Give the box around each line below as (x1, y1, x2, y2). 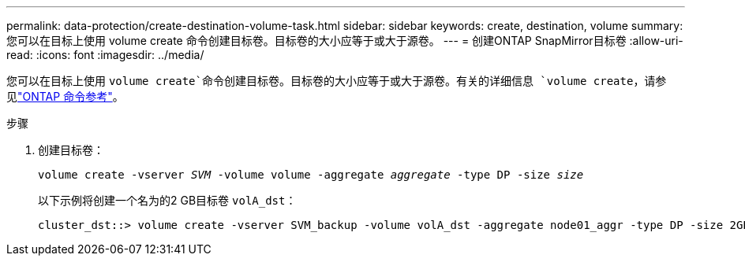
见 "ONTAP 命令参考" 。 (6, 90, 124, 103)
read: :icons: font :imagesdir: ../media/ (6, 48, 204, 61)
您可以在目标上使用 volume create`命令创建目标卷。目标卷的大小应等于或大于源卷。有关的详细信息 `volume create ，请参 (6, 74, 667, 87)
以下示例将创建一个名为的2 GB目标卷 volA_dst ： (38, 194, 297, 207)
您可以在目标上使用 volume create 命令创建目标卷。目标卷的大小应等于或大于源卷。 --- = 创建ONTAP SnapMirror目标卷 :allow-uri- (6, 34, 683, 47)
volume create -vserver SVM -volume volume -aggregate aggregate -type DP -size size (38, 168, 584, 181)
